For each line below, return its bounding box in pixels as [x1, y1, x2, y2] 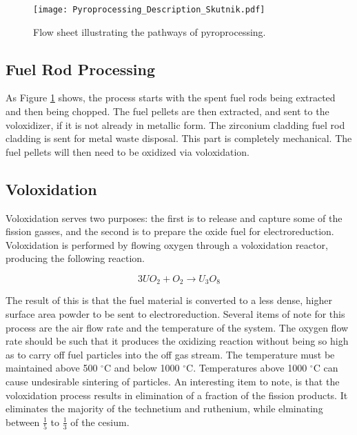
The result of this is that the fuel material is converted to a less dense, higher [6, 293, 332, 307]
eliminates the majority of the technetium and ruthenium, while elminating [6, 401, 323, 416]
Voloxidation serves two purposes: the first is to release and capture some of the [6, 210, 343, 225]
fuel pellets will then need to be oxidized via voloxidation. [6, 144, 249, 159]
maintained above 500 [6, 361, 98, 375]
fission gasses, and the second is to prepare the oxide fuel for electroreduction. [6, 224, 334, 239]
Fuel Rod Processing [6, 58, 156, 79]
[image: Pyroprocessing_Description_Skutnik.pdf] [33, 5, 265, 14]
